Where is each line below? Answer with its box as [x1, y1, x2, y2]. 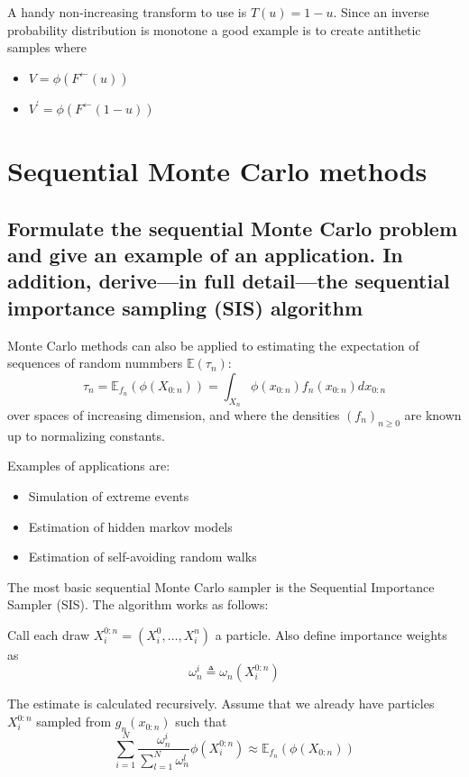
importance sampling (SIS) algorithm [7, 293, 363, 321]
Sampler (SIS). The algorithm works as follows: [7, 595, 269, 614]
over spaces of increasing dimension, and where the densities [7, 405, 340, 424]
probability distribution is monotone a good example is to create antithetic [7, 20, 421, 39]
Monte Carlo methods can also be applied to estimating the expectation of [7, 335, 419, 354]
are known [404, 405, 462, 424]
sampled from [36, 712, 112, 731]
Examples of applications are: [7, 456, 170, 475]
